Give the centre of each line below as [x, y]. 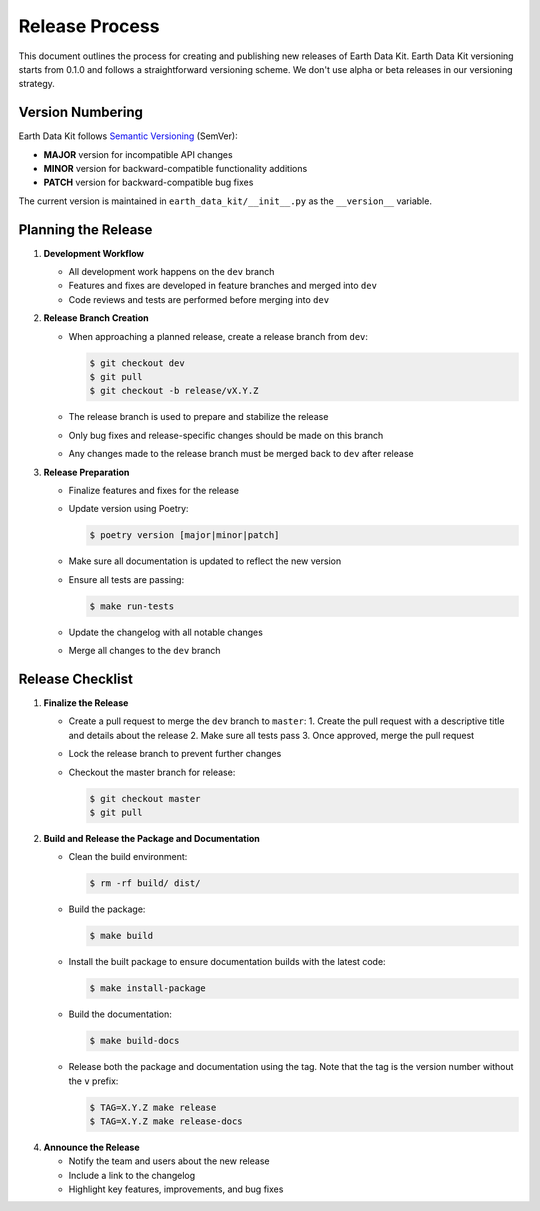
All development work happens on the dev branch [171, 272]
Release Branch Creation [96, 318]
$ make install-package [148, 988]
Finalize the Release [86, 702]
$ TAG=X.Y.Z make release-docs [166, 1121]
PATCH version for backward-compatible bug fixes [148, 182]
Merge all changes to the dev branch [144, 651]
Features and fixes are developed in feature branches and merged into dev [222, 286]
